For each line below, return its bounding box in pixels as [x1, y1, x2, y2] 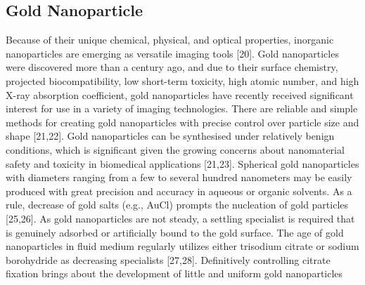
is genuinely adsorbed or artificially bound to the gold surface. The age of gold [6, 225, 344, 239]
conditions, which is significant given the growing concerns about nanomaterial [6, 142, 345, 157]
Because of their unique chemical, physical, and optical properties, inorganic [6, 32, 334, 47]
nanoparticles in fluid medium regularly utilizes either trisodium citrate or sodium [6, 239, 359, 253]
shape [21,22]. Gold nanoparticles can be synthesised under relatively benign [6, 128, 335, 143]
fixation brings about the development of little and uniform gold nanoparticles [6, 266, 343, 281]
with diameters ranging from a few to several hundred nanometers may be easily [6, 170, 352, 185]
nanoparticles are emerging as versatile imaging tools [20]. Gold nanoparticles [6, 46, 339, 60]
